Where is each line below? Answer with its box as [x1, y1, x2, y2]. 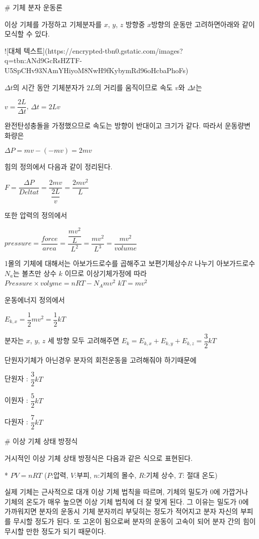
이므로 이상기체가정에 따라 [64, 267, 147, 278]
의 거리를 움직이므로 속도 [94, 82, 173, 92]
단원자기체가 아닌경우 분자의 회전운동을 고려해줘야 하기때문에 [4, 354, 196, 365]
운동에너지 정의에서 [4, 294, 65, 305]
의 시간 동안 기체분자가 [12, 82, 84, 92]
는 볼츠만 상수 [13, 267, 56, 278]
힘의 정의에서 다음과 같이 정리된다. [4, 161, 112, 172]
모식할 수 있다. [4, 29, 50, 39]
